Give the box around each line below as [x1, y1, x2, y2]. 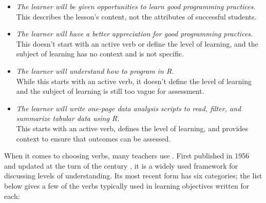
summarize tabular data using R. [16, 113, 120, 124]
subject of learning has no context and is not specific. [16, 48, 184, 59]
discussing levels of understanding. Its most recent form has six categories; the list [4, 170, 262, 181]
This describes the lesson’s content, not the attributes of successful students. [16, 11, 257, 22]
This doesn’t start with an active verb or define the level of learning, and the [16, 38, 258, 49]
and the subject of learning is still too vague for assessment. [16, 86, 204, 96]
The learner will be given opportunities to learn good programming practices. [16, 1, 256, 11]
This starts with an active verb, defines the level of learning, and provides [16, 123, 249, 133]
